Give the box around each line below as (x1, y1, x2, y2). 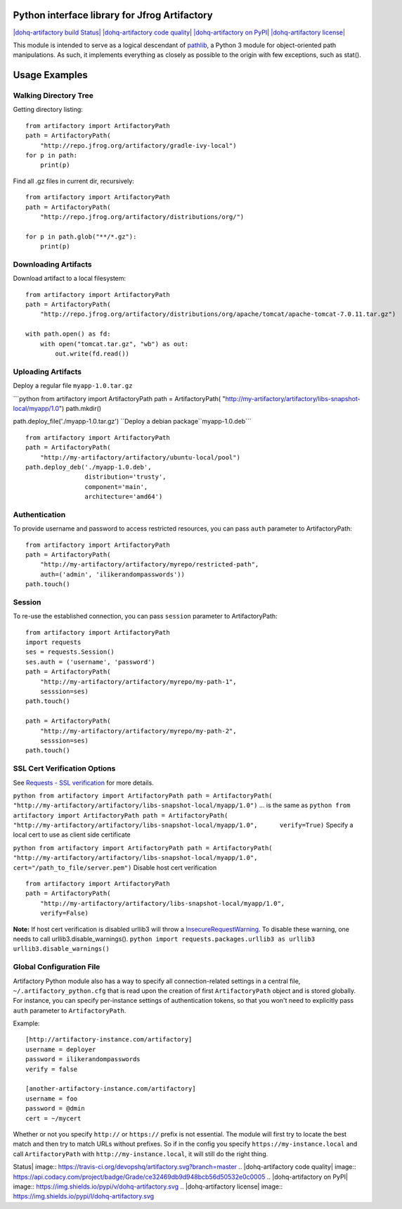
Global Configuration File (13, 962, 100, 972)
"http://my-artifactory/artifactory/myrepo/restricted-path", (39, 560, 259, 569)
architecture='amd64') (84, 493, 163, 501)
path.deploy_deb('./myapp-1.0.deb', (25, 463, 152, 471)
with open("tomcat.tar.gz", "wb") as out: (39, 340, 189, 348)
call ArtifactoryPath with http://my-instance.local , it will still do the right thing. (13, 1149, 268, 1158)
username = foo (25, 1094, 78, 1103)
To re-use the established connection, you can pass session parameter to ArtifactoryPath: (13, 612, 278, 621)
